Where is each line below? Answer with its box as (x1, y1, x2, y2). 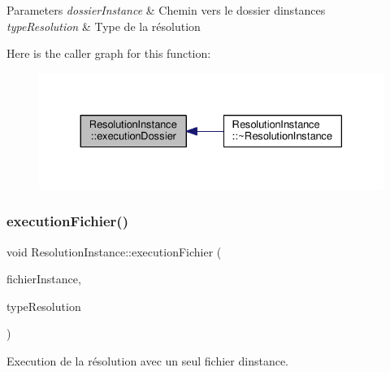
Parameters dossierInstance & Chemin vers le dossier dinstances (6, 2, 326, 18)
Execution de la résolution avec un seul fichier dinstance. (6, 352, 289, 369)
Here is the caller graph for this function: (6, 45, 211, 62)
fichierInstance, (6, 270, 81, 287)
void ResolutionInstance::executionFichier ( (6, 243, 222, 260)
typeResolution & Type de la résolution (6, 17, 201, 34)
